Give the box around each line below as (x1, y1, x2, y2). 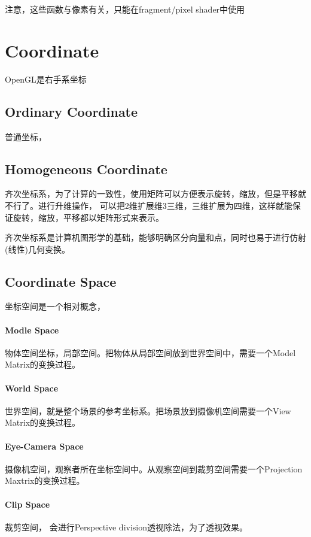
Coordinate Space (5, 272, 117, 290)
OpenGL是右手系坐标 (5, 72, 87, 85)
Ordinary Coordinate (5, 102, 138, 120)
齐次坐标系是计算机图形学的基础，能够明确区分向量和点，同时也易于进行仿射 (5, 231, 306, 244)
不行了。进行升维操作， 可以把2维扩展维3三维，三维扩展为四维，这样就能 (5, 199, 292, 211)
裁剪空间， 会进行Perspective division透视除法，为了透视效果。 (5, 520, 248, 533)
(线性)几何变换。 (5, 242, 70, 255)
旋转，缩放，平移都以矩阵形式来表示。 (13, 211, 164, 223)
